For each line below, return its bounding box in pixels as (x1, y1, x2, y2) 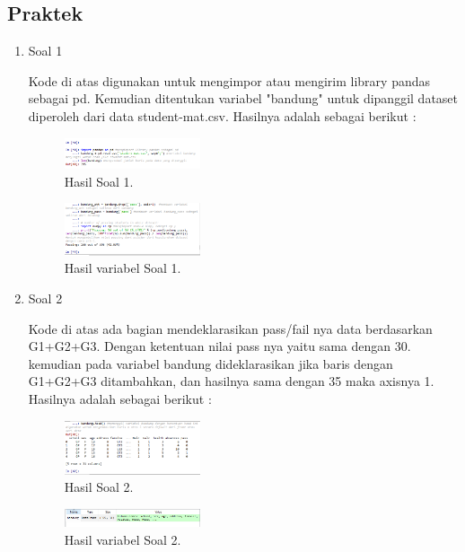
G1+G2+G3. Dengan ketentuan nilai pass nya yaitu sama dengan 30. (28, 337, 411, 355)
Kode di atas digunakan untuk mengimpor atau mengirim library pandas (28, 71, 431, 90)
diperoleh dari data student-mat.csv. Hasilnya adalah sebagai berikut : (28, 106, 417, 125)
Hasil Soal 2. (64, 478, 134, 496)
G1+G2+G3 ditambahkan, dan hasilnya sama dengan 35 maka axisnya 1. (28, 372, 434, 390)
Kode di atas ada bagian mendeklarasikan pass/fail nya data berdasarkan (28, 319, 433, 337)
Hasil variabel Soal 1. (64, 258, 181, 277)
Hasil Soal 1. (64, 171, 134, 190)
